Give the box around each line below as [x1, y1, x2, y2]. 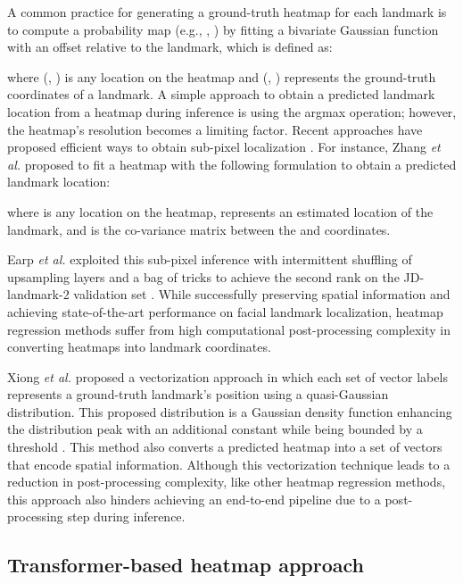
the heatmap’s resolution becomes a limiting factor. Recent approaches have [7, 120, 423, 138]
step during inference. [67, 507, 186, 526]
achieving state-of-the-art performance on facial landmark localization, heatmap [7, 302, 443, 321]
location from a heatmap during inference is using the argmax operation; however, [7, 102, 457, 121]
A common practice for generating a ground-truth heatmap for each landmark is [7, 3, 447, 21]
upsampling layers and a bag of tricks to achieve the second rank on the [7, 267, 400, 286]
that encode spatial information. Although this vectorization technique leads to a [7, 454, 451, 473]
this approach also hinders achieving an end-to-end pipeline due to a [7, 489, 381, 508]
